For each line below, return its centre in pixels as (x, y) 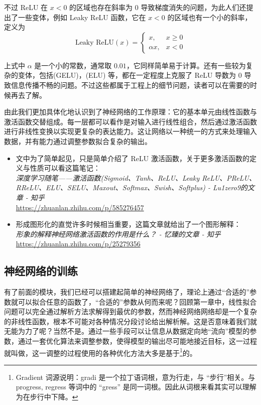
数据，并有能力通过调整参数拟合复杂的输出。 (78, 141)
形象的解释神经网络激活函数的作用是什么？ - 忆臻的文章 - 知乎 (118, 234)
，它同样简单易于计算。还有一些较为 (186, 65)
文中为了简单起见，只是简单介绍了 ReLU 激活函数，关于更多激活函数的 (133, 158)
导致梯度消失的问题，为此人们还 (193, 7)
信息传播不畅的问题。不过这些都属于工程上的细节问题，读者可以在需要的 (130, 85)
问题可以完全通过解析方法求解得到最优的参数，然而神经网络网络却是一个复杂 (130, 311)
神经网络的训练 (41, 271)
